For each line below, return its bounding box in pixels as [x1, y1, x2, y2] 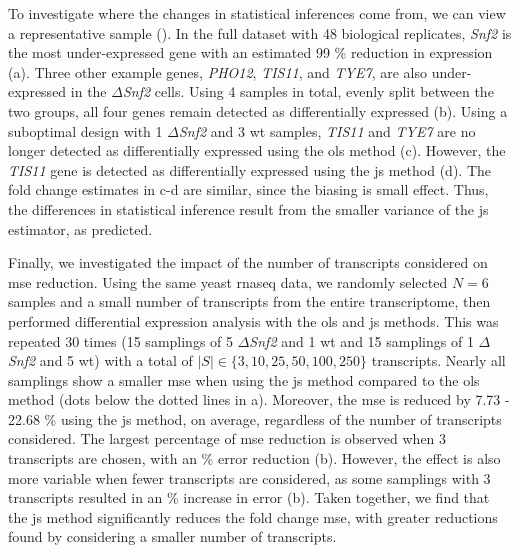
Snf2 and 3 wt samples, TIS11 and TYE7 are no [178, 120, 476, 141]
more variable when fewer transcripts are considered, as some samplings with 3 [8, 467, 491, 488]
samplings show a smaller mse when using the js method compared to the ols [8, 369, 480, 390]
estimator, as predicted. [8, 218, 153, 239]
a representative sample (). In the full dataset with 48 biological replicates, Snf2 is [8, 22, 512, 43]
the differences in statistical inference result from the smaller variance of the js [8, 198, 489, 219]
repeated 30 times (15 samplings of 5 [8, 330, 234, 351]
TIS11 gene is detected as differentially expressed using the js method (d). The [8, 159, 492, 180]
